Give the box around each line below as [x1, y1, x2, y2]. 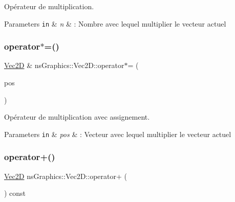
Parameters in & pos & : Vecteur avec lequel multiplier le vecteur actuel [4, 128, 231, 139]
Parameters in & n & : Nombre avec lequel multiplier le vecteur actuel [4, 18, 226, 29]
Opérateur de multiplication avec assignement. [4, 111, 150, 122]
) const [4, 188, 26, 198]
